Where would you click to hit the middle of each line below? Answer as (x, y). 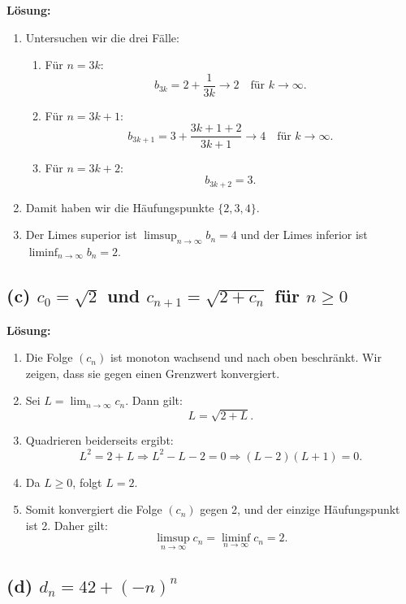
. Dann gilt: (154, 400)
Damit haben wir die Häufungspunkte (120, 207)
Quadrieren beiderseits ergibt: (99, 440)
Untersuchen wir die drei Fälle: (102, 37)
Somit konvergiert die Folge (94, 509)
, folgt (87, 482)
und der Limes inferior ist (304, 235)
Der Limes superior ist (81, 235)
